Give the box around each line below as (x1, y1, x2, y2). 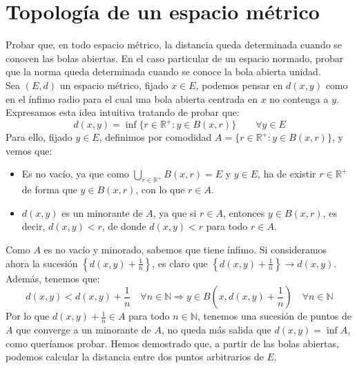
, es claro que (152, 255, 208, 270)
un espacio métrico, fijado (59, 77, 168, 92)
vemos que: (6, 143, 52, 157)
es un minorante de (61, 205, 143, 220)
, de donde (102, 219, 146, 233)
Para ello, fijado (6, 130, 73, 144)
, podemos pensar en (195, 77, 283, 92)
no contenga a (269, 91, 329, 106)
